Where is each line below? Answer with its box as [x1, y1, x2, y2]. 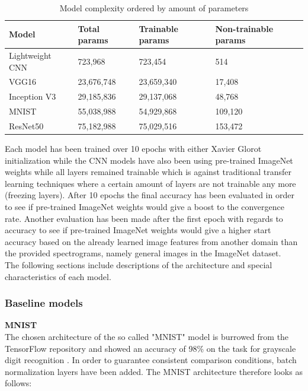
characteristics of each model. [5, 270, 111, 282]
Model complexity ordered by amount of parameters [59, 2, 249, 14]
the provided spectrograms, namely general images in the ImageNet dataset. [5, 247, 281, 259]
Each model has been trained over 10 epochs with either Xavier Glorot [5, 142, 262, 155]
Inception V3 [9, 90, 56, 103]
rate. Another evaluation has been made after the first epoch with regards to [5, 212, 283, 224]
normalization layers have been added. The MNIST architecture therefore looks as [5, 365, 303, 377]
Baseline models [5, 295, 83, 310]
